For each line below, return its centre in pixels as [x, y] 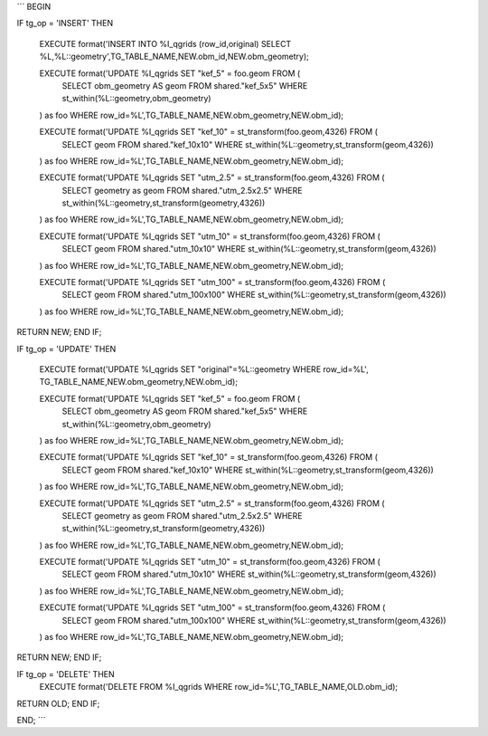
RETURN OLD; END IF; [58, 703]
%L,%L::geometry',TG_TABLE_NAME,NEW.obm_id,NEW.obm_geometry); [174, 57]
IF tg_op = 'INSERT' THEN [65, 24]
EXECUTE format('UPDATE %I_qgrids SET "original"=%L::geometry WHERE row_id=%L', [204, 369]
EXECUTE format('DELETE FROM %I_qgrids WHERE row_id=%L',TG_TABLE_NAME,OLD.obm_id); [219, 687]
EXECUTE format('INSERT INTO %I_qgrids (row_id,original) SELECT [165, 43]
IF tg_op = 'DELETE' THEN [66, 674]
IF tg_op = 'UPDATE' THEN [66, 349]
